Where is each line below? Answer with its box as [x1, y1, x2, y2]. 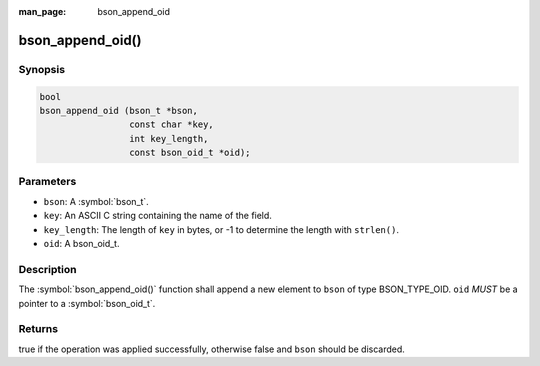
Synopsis [18, 62, 65, 76]
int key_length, [128, 133, 209, 144]
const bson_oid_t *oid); [128, 147, 251, 159]
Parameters [18, 175, 77, 189]
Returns [18, 322, 59, 336]
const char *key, [128, 119, 214, 130]
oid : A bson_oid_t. [43, 238, 120, 250]
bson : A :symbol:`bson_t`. [43, 195, 149, 207]
